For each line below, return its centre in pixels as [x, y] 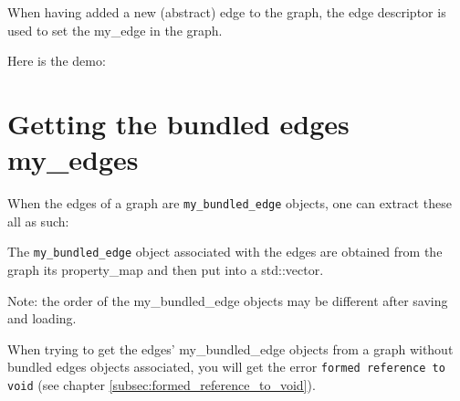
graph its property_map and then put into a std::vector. [166, 269]
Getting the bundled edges [178, 123]
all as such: [38, 221]
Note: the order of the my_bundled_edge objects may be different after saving [228, 300]
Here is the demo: [57, 61]
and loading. [42, 318]
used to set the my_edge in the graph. [115, 30]
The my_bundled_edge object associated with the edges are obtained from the [225, 252]
